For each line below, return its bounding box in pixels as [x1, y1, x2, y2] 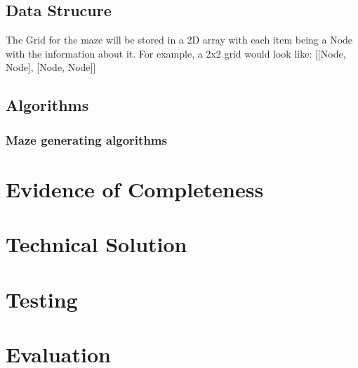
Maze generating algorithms [6, 131, 167, 148]
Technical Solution [6, 230, 187, 258]
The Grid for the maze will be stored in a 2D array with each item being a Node [6, 32, 353, 47]
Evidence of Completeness [6, 174, 264, 203]
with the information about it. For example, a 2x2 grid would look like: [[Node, [6, 46, 346, 60]
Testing [6, 284, 78, 313]
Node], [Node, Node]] [6, 60, 96, 74]
